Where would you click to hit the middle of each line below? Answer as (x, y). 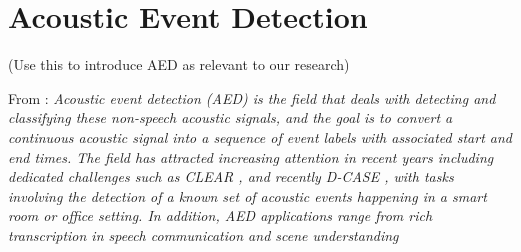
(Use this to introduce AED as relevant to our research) (179, 64)
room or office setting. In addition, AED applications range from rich (220, 215)
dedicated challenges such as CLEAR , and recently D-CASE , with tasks (231, 176)
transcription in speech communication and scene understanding (203, 234)
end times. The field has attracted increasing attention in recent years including (251, 156)
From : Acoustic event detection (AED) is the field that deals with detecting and (252, 97)
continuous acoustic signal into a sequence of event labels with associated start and (260, 136)
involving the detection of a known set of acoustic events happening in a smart (247, 195)
